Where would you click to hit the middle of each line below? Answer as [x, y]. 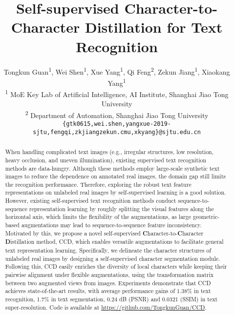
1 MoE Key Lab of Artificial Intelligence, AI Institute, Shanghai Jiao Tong [117, 93]
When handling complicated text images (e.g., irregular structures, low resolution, [109, 152]
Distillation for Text [154, 27]
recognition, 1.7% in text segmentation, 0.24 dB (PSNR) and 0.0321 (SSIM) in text [111, 299]
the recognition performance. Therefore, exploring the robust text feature [98, 184]
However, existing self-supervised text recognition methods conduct [91, 201]
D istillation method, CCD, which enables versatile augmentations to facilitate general [114, 242]
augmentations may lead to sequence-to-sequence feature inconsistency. [111, 225]
